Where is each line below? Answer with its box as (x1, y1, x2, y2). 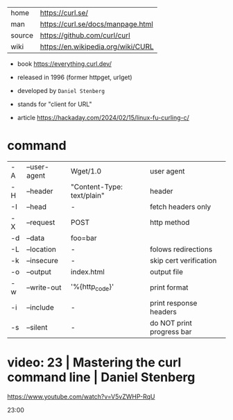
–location (26, 244, 57, 254)
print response (150, 298, 198, 308)
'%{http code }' (70, 282, 114, 293)
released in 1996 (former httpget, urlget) (17, 73, 133, 81)
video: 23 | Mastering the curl (7, 355, 182, 371)
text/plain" (70, 190, 105, 200)
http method (150, 217, 190, 227)
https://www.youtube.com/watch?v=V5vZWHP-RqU (7, 392, 155, 401)
